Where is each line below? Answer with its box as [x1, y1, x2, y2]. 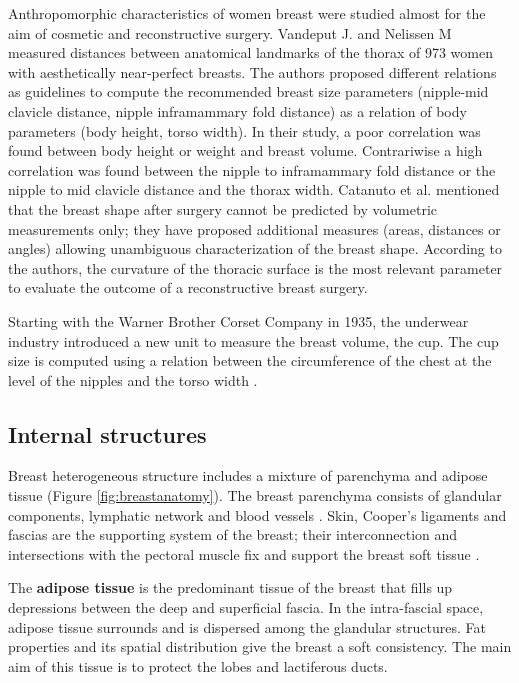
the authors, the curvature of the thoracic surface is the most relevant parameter [8, 257, 503, 278]
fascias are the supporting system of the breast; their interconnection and [8, 524, 458, 545]
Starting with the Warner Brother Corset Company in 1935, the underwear [8, 310, 469, 331]
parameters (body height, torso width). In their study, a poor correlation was [8, 120, 481, 141]
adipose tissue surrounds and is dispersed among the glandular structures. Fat [8, 616, 487, 637]
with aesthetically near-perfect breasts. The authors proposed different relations [8, 61, 497, 82]
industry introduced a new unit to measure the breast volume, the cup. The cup [8, 330, 499, 351]
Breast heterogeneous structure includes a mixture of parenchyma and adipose [8, 465, 488, 486]
